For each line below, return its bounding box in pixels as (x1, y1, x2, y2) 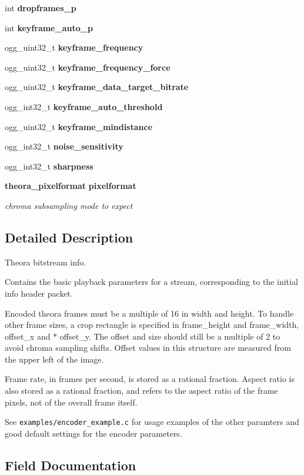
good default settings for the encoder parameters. (5, 427, 182, 439)
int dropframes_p (5, 2, 76, 14)
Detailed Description (5, 228, 133, 246)
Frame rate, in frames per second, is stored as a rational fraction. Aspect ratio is (5, 373, 295, 385)
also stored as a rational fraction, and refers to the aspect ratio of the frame (5, 384, 278, 397)
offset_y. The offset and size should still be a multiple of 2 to (59, 330, 280, 342)
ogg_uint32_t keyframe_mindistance (5, 120, 153, 132)
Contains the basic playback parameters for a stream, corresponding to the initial (5, 275, 298, 288)
